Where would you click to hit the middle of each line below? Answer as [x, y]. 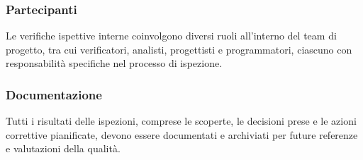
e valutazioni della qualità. [63, 148]
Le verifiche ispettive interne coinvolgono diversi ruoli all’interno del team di [171, 36]
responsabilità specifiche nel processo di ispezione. [114, 63]
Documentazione [54, 94]
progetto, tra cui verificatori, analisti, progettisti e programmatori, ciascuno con [179, 49]
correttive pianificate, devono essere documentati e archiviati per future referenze [182, 134]
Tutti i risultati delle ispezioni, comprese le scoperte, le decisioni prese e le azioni [181, 121]
